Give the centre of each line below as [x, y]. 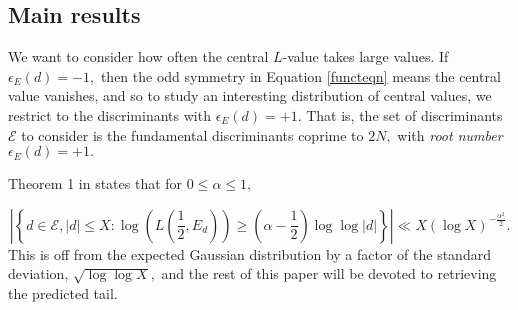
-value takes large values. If [365, 56]
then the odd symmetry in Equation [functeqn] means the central [300, 75]
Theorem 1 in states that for [95, 183]
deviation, [38, 273]
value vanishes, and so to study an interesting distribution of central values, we [250, 95]
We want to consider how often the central [138, 56]
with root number [450, 134]
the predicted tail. [63, 292]
